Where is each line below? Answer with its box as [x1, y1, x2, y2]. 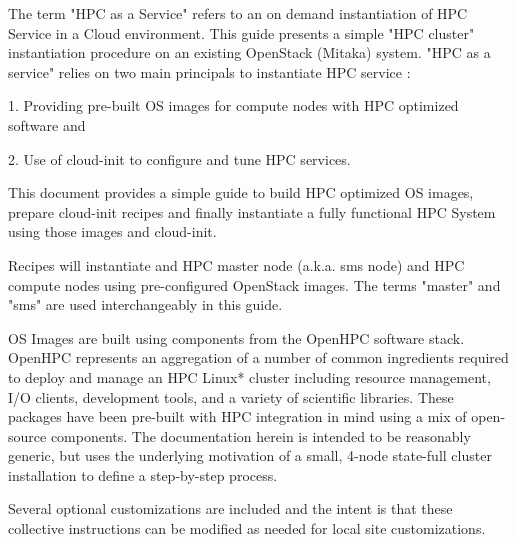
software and [8, 114, 86, 135]
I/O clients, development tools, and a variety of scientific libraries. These [8, 386, 454, 407]
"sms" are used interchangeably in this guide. [8, 294, 283, 315]
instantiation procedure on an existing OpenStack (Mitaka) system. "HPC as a [8, 42, 491, 63]
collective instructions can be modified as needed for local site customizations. [8, 518, 486, 539]
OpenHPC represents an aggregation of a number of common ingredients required [8, 347, 509, 368]
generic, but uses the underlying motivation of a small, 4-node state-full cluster [8, 445, 492, 466]
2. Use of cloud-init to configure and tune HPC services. [8, 148, 351, 169]
